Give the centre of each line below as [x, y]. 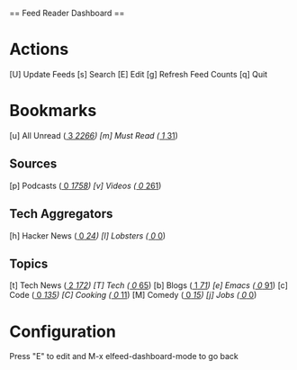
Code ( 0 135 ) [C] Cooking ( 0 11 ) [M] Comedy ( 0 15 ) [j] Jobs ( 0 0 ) [133, 295]
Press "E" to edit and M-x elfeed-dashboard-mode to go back [124, 356]
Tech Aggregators [61, 214]
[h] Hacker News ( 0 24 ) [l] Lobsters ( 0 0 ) [88, 235]
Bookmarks [53, 111]
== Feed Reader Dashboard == [67, 13]
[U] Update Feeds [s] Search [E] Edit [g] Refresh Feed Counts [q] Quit [139, 74]
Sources [33, 164]
